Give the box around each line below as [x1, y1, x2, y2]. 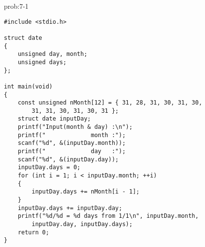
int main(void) [4, 83, 53, 90]
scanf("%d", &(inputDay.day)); [17, 156, 119, 163]
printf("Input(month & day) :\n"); [17, 123, 133, 131]
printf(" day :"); [17, 148, 126, 155]
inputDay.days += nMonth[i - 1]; [32, 188, 140, 195]
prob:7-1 [4, 1, 29, 11]
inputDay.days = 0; [17, 164, 81, 171]
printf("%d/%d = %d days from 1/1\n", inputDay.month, [17, 212, 199, 220]
